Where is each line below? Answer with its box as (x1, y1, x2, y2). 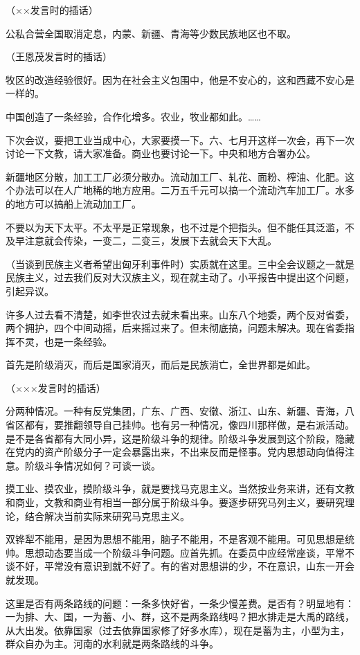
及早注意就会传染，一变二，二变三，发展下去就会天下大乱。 (6, 233, 277, 248)
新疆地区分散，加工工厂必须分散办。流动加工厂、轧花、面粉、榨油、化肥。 (6, 169, 345, 183)
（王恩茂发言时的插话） (6, 49, 112, 64)
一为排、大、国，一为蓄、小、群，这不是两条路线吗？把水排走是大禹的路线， (6, 609, 354, 624)
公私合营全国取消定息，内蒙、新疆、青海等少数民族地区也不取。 (6, 26, 296, 40)
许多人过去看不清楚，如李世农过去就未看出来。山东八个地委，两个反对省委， (6, 307, 354, 321)
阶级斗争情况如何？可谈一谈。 (24, 458, 161, 472)
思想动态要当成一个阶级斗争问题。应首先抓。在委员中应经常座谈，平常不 (24, 545, 354, 559)
